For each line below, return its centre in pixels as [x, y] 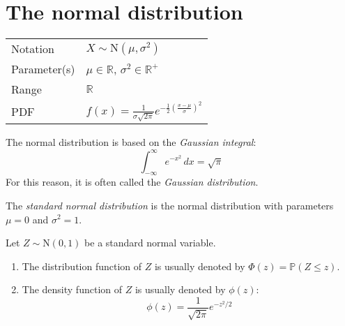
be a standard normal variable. [150, 243]
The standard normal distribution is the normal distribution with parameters [170, 205]
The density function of [72, 289]
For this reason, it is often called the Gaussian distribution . [132, 182]
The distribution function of [82, 266]
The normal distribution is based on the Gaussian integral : [131, 142]
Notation [33, 49]
